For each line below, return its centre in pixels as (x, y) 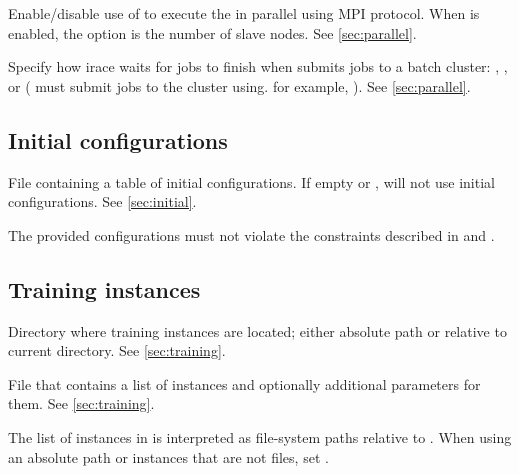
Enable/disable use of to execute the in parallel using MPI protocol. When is (244, 13)
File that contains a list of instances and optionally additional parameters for (244, 383)
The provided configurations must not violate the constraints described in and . (251, 234)
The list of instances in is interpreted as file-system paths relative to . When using (260, 436)
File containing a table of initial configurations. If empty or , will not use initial (251, 181)
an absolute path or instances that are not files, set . (168, 456)
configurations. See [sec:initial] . (102, 201)
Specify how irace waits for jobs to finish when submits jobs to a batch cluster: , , (258, 66)
